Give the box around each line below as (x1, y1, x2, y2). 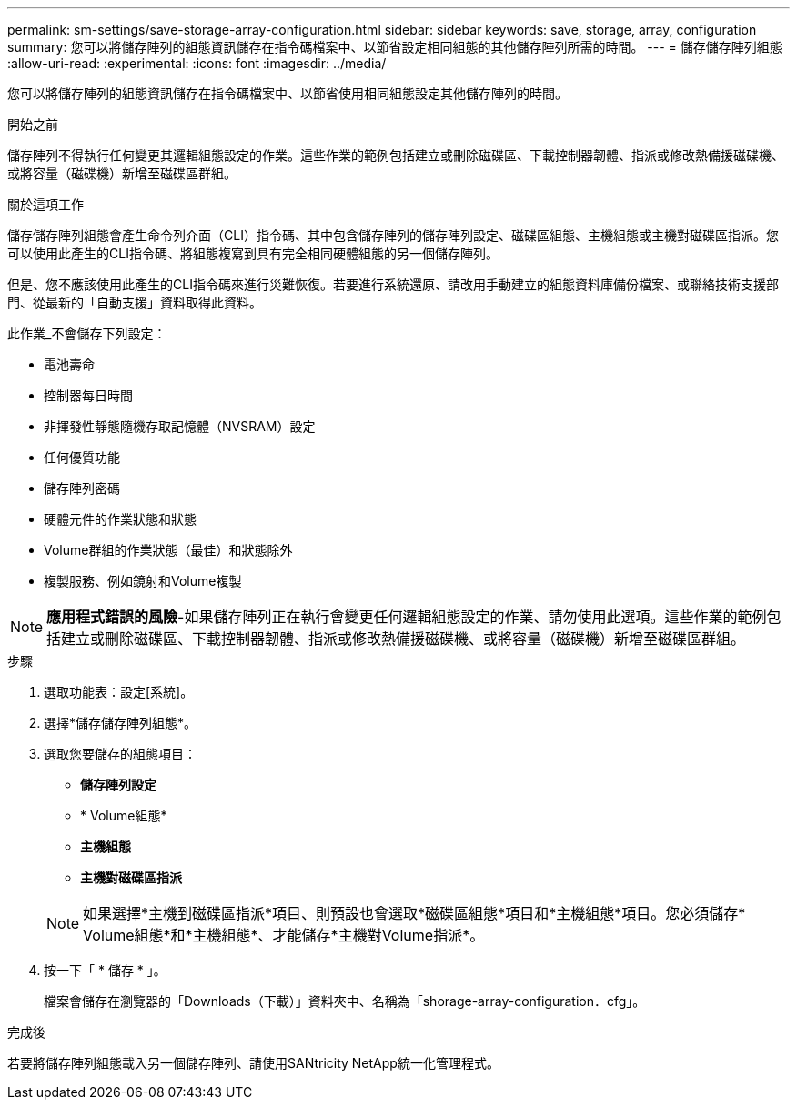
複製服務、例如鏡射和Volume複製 (44, 573, 242, 589)
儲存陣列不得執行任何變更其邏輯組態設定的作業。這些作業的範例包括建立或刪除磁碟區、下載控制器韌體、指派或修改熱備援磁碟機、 (7, 147, 784, 163)
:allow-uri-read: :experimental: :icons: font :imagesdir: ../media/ (7, 55, 387, 71)
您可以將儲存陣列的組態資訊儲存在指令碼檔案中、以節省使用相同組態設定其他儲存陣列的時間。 (7, 86, 568, 101)
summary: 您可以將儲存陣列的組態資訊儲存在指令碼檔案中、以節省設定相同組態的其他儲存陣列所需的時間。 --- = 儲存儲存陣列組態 (7, 39, 782, 55)
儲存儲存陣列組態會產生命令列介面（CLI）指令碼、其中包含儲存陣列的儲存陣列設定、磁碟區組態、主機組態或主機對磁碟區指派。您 (7, 227, 779, 243)
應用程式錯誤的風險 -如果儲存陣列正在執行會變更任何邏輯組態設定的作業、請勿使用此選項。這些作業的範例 (46, 608, 767, 626)
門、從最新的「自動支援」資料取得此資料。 (7, 295, 262, 310)
